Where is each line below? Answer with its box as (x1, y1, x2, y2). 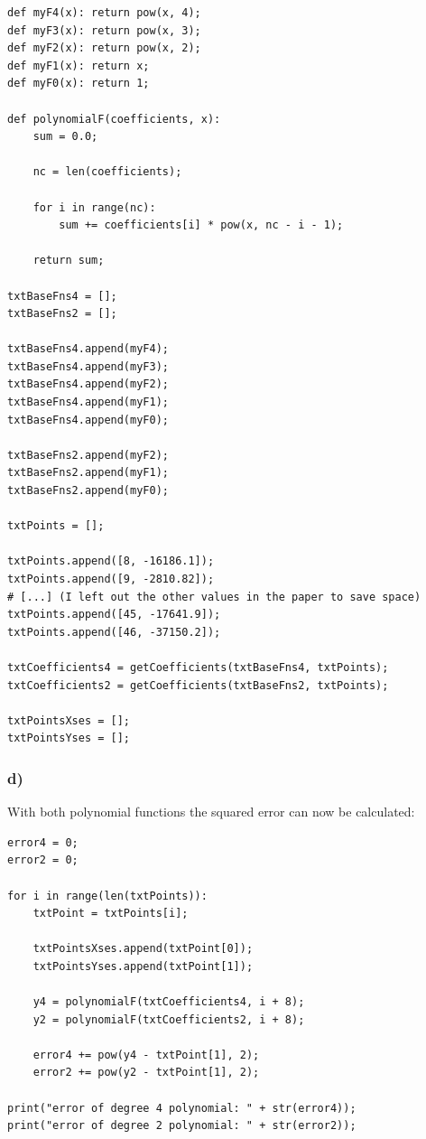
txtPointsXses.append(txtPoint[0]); (32, 942, 254, 956)
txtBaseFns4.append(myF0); (7, 413, 169, 426)
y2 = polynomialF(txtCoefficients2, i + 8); (32, 1013, 305, 1026)
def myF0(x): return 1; (7, 77, 150, 90)
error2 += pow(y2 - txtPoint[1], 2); (32, 1066, 260, 1079)
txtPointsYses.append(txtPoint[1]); (32, 959, 254, 973)
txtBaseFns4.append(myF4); (7, 342, 169, 356)
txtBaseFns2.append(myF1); (7, 466, 169, 480)
